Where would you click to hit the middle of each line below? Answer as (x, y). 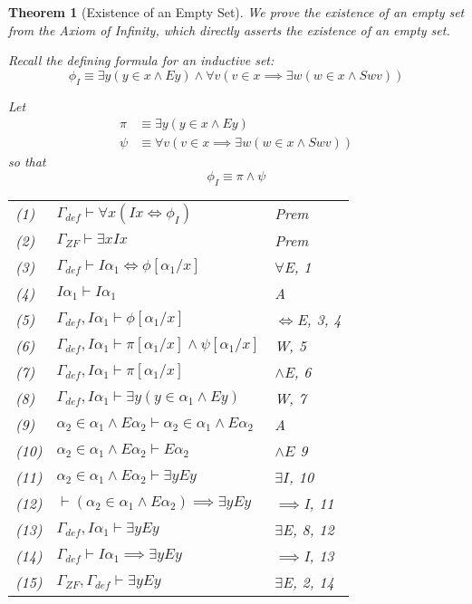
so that (27, 162)
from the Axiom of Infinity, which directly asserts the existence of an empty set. (229, 29)
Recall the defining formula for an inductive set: (141, 60)
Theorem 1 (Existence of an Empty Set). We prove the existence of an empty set (236, 12)
